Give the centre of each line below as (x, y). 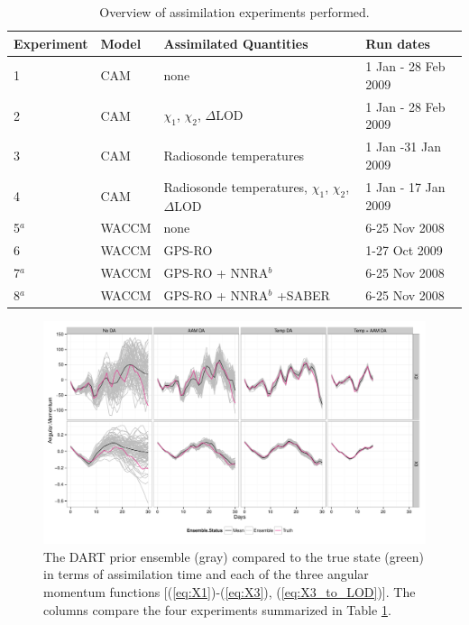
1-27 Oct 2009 (404, 250)
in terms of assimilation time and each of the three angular (206, 574)
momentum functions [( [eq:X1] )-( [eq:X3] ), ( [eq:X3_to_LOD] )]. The (230, 591)
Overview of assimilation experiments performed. (234, 12)
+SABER (303, 294)
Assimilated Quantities (236, 43)
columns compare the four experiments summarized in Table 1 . (217, 609)
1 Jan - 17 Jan (405, 187)
